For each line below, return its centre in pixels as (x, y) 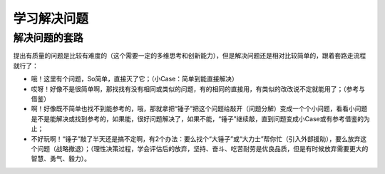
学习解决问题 (51, 19)
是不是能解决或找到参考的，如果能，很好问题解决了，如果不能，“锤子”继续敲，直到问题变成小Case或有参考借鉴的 (197, 118)
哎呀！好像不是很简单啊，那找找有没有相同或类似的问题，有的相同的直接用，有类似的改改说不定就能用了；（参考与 (198, 88)
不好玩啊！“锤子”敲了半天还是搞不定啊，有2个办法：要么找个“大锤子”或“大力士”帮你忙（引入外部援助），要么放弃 (196, 138)
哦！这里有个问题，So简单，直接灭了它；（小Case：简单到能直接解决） (135, 79)
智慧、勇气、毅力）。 (61, 159)
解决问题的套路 (48, 38)
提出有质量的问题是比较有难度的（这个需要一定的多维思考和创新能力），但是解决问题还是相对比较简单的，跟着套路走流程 (190, 56)
